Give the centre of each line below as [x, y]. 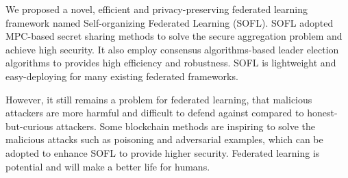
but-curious [29, 126]
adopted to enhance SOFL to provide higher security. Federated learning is [163, 152]
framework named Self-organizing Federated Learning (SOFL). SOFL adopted [170, 22]
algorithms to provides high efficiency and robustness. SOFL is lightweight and [171, 63]
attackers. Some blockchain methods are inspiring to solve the [186, 126]
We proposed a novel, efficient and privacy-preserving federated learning [157, 9]
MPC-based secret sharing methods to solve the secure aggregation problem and [174, 36]
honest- [322, 113]
